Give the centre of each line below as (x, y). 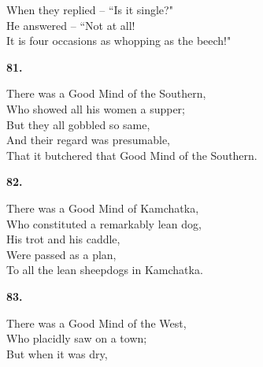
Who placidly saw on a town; (77, 338)
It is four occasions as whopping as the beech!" (119, 41)
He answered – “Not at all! (71, 25)
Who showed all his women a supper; (96, 108)
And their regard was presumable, (88, 140)
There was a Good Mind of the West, (96, 323)
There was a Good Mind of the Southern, (106, 93)
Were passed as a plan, (61, 254)
